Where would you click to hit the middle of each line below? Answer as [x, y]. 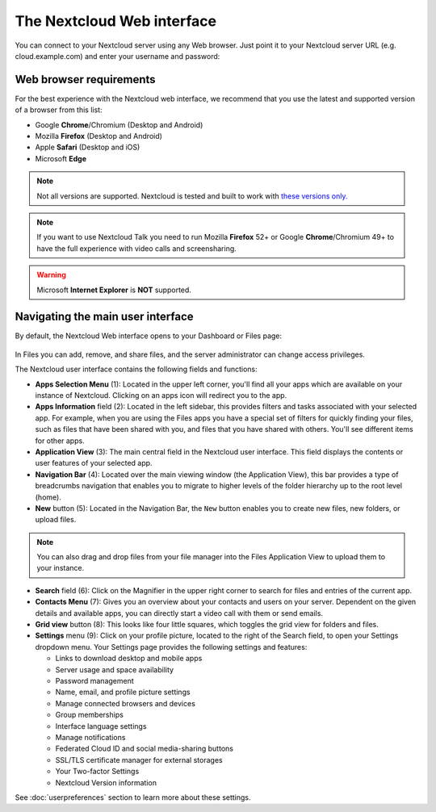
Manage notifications [90, 737]
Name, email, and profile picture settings [123, 692]
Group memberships [90, 715]
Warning [51, 275]
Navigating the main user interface [104, 317]
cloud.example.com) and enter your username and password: [117, 56]
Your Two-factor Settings [97, 772]
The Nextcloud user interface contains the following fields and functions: [136, 369]
